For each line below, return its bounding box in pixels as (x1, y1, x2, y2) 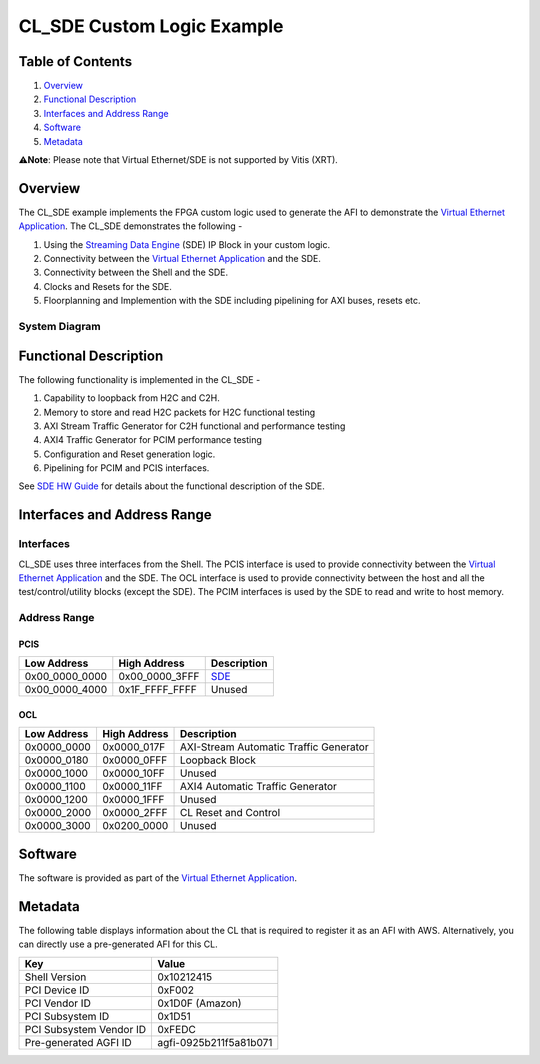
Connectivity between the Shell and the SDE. (43, 266, 229, 279)
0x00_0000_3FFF (118, 670, 200, 684)
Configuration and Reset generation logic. (43, 448, 216, 460)
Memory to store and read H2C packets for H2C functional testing (43, 406, 316, 418)
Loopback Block (179, 753, 257, 767)
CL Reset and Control (179, 806, 281, 820)
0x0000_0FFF (102, 753, 168, 767)
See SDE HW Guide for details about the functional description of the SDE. (18, 480, 325, 492)
